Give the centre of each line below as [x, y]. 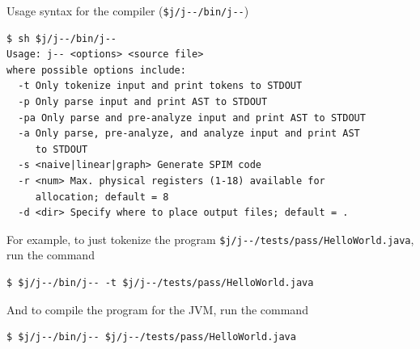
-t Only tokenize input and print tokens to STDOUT [160, 86]
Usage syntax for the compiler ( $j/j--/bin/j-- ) [128, 11]
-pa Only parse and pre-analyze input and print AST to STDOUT [192, 118]
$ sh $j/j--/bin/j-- [62, 38]
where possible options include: [96, 70]
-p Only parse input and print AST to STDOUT [143, 102]
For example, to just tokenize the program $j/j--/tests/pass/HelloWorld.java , [210, 239]
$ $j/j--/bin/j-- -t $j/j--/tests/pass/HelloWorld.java [160, 283]
